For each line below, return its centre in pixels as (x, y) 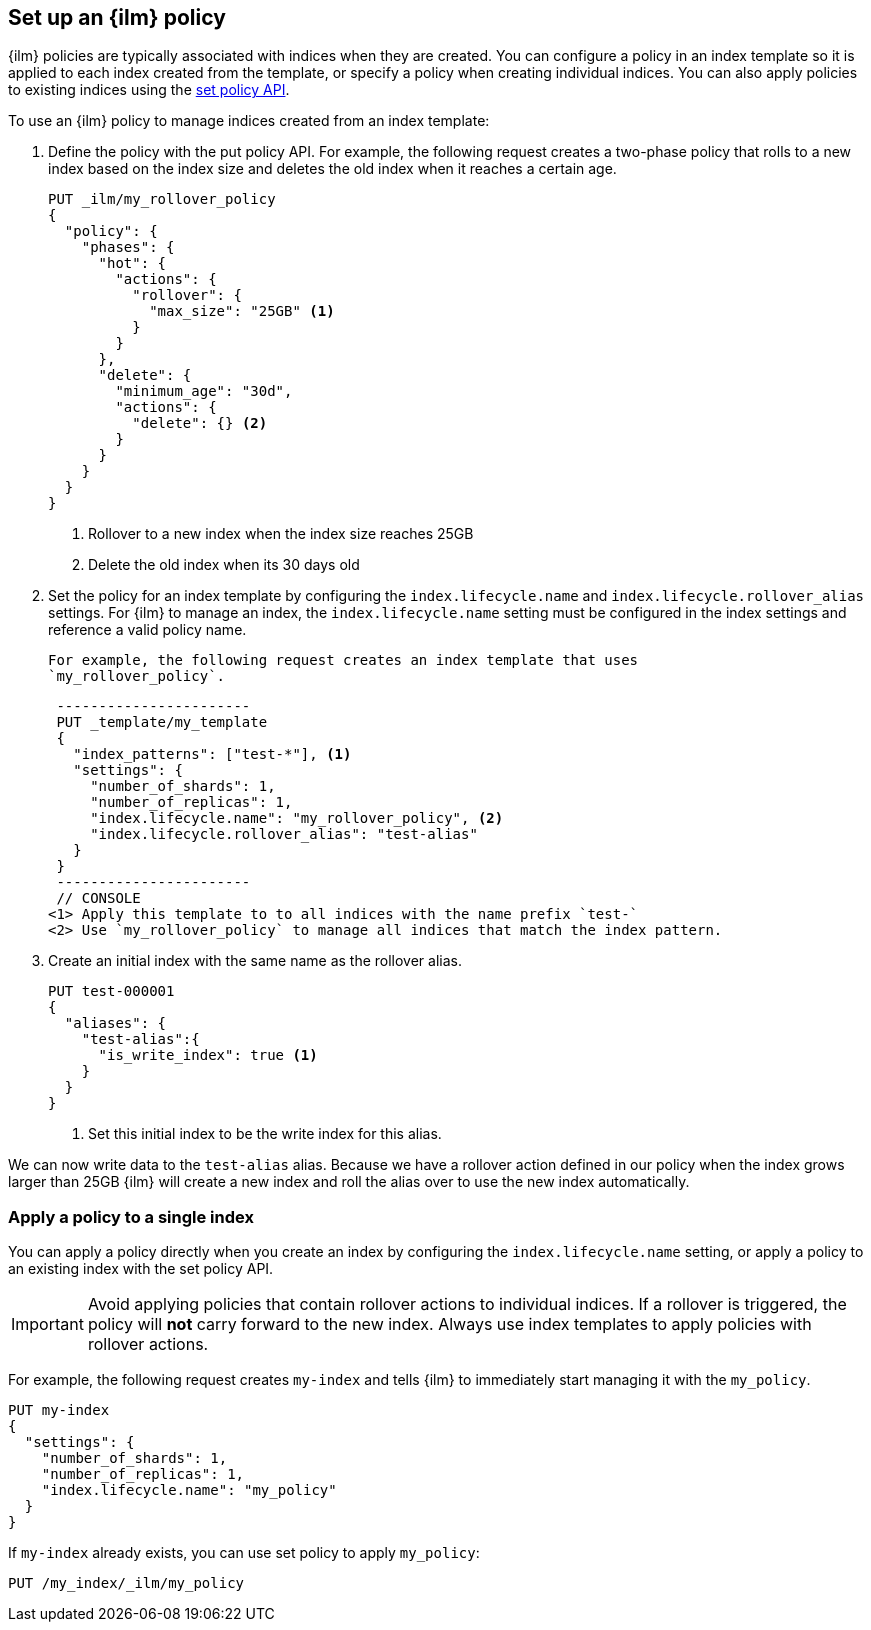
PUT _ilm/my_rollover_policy (162, 199)
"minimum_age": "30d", (204, 391)
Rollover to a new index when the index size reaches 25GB (281, 534)
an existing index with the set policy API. (141, 1269)
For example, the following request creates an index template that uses (343, 660)
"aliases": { (115, 1023)
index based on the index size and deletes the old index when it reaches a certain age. (332, 169)
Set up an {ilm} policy (117, 17)
